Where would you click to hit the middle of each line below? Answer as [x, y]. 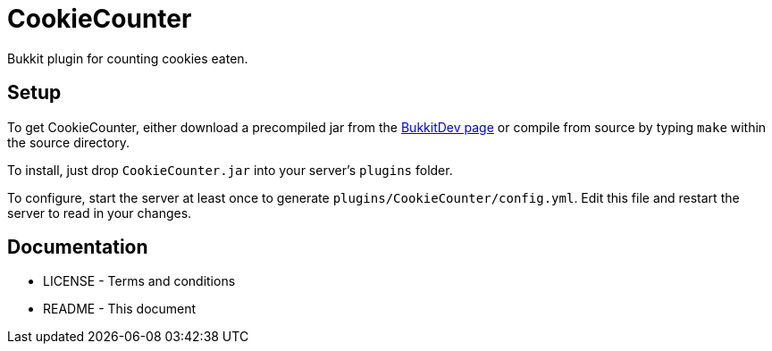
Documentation [78, 247]
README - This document [120, 309]
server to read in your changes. [100, 213]
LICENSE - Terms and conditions [139, 281]
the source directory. [68, 142]
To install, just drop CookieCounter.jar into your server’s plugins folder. [230, 170]
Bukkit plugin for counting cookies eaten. [128, 58]
